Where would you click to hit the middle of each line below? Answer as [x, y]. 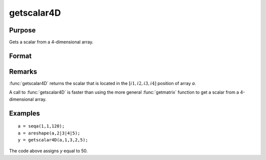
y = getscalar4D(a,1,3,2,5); [53, 140]
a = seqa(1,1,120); [41, 126]
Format [20, 56]
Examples [25, 113]
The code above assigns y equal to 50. [49, 151]
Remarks [23, 71]
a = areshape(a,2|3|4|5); [49, 133]
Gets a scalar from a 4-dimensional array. [51, 42]
